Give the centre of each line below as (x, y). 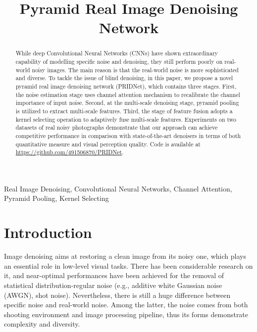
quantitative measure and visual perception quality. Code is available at (108, 144)
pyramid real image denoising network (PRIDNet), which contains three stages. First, (126, 86)
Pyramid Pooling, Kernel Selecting (56, 198)
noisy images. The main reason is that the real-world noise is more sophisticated (135, 70)
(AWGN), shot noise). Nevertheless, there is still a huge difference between (117, 295)
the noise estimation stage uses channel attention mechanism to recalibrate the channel (128, 94)
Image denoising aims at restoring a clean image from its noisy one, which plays (125, 256)
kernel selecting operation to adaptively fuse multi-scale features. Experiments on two (126, 119)
